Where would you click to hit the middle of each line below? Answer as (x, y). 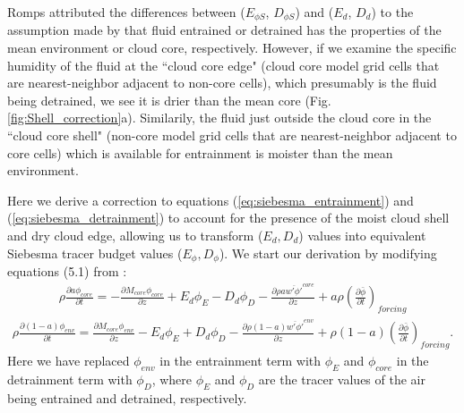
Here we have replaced (69, 361)
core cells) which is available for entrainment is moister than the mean (200, 152)
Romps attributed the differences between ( (126, 12)
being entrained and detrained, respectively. (127, 397)
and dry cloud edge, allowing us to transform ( (135, 235)
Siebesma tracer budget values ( (95, 253)
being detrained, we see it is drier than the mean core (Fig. (169, 100)
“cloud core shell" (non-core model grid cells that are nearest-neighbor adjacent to (232, 135)
